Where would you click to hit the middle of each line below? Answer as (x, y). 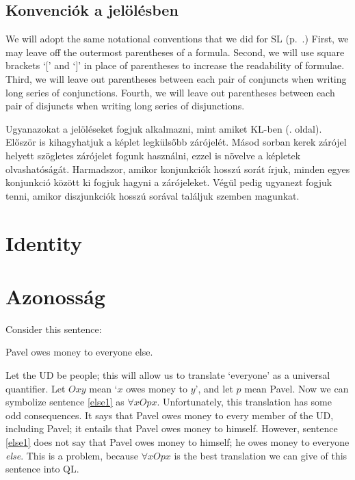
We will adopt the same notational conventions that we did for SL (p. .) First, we (177, 39)
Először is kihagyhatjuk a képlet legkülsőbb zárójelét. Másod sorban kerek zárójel (176, 142)
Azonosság (55, 296)
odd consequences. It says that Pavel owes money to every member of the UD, (170, 415)
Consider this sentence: (54, 329)
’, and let (214, 388)
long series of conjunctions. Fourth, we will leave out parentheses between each (170, 92)
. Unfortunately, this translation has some (244, 402)
